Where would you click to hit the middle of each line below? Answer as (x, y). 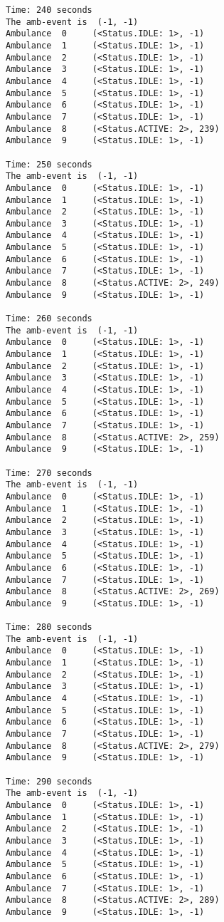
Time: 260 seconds (49, 319)
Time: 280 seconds (49, 627)
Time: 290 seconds (49, 781)
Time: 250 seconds (49, 164)
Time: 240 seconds (49, 10)
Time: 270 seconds (49, 473)
